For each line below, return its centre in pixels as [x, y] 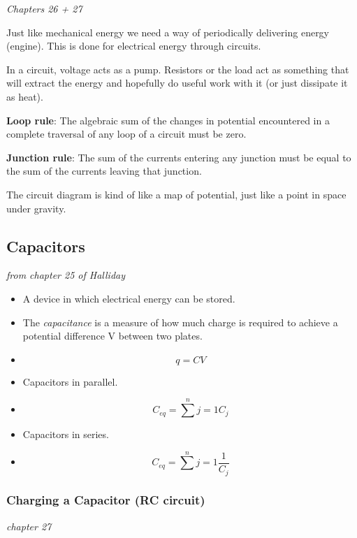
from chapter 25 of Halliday [66, 275]
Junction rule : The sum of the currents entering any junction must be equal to [179, 157]
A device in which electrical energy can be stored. [129, 298]
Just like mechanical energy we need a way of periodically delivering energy [168, 32]
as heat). [25, 96]
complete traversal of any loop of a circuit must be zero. [126, 134]
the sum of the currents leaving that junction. [104, 171]
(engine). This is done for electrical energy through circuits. [134, 46]
